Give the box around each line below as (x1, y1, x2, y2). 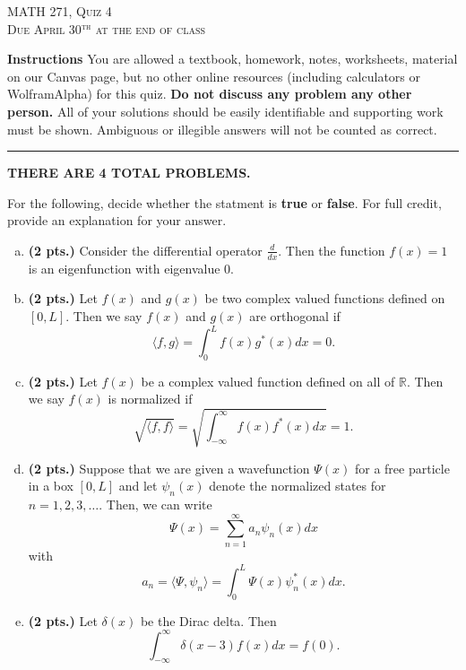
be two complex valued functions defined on (204, 289, 445, 308)
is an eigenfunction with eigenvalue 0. (28, 258, 234, 277)
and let (118, 476, 158, 495)
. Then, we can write (99, 494, 212, 513)
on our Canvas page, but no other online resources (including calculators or (7, 66, 421, 85)
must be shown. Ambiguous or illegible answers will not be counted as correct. (7, 119, 437, 138)
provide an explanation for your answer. (7, 211, 227, 230)
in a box (28, 476, 73, 495)
